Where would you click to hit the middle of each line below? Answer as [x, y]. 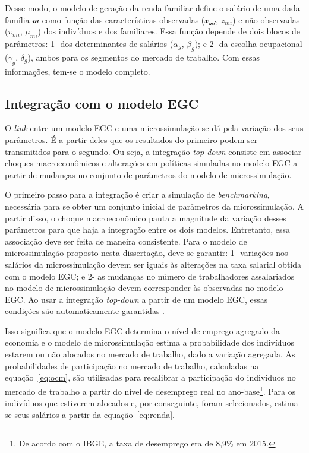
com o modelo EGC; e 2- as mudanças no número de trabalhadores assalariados [150, 276]
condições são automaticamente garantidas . [85, 311]
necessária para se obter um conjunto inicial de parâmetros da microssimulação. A [154, 206]
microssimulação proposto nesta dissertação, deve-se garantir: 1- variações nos [146, 253]
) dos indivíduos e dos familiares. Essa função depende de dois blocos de [169, 31]
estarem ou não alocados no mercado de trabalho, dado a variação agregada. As [150, 354]
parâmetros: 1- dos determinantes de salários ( [89, 43]
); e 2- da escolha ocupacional [248, 43]
